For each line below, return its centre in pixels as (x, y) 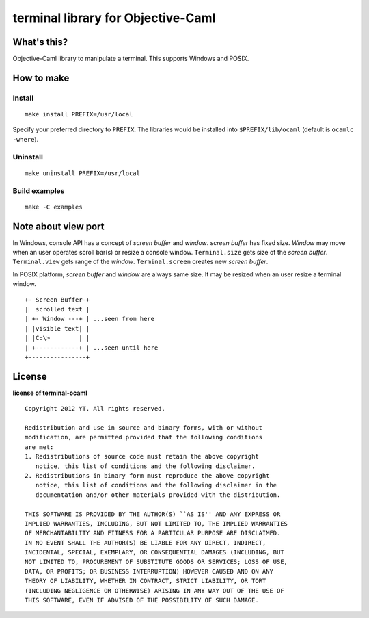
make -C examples (54, 207)
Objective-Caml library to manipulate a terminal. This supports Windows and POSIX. (131, 59)
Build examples (39, 190)
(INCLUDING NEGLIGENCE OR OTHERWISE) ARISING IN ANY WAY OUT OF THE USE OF (154, 591)
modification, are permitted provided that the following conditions (144, 437)
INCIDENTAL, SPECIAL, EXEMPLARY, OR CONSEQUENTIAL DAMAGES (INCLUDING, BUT (154, 552)
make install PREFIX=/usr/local (79, 114)
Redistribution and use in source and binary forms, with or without (144, 428)
